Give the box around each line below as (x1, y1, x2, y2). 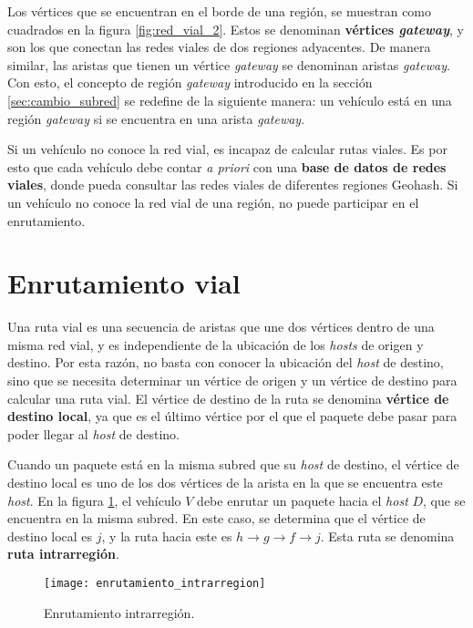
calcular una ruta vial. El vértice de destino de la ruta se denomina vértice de (7, 388, 449, 407)
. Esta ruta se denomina (320, 526, 455, 545)
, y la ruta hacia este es (101, 526, 232, 545)
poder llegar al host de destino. (7, 424, 180, 443)
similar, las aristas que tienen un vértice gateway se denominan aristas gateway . (7, 55, 450, 74)
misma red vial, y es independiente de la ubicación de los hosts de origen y (7, 335, 424, 354)
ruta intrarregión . (7, 544, 119, 563)
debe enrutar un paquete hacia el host (197, 490, 408, 510)
